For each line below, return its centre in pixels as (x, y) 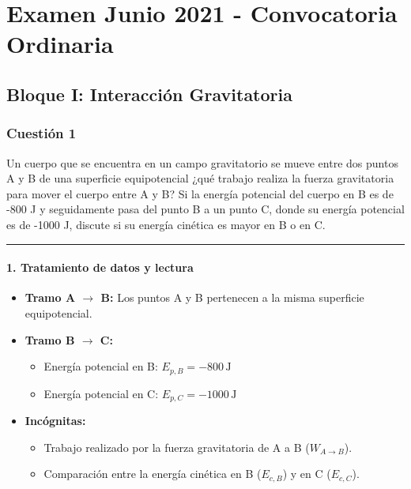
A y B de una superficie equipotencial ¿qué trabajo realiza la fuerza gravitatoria (200, 178)
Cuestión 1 (41, 133)
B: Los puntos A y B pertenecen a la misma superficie (232, 297)
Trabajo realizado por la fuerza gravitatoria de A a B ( (177, 447)
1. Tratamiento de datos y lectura (100, 267)
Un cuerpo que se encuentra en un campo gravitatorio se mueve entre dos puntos (202, 162)
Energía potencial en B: (101, 366)
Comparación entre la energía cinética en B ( (153, 474)
